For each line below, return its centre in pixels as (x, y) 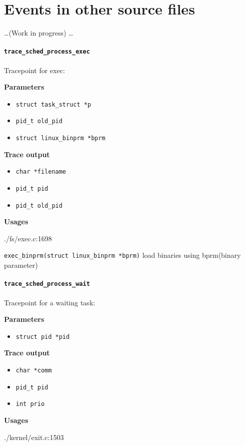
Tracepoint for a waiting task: (50, 302)
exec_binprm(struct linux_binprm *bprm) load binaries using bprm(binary (122, 255)
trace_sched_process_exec (47, 52)
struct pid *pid (43, 337)
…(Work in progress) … (39, 33)
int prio (30, 404)
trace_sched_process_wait (47, 284)
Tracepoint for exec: (34, 70)
